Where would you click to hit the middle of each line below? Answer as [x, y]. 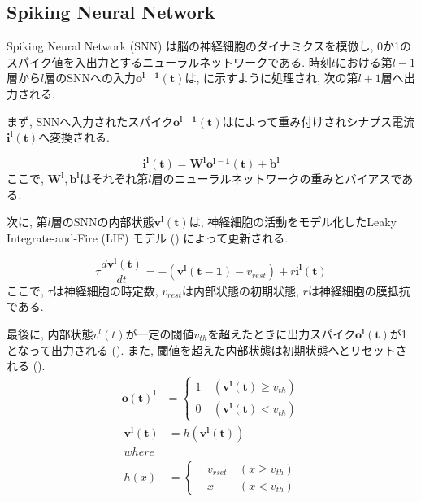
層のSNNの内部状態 [102, 222]
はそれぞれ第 [114, 179]
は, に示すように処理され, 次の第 [271, 78]
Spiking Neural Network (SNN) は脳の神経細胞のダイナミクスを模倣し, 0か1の [209, 46]
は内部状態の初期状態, [240, 290]
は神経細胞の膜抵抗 [359, 290]
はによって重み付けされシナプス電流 [319, 121]
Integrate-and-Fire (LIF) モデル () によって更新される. [148, 238]
